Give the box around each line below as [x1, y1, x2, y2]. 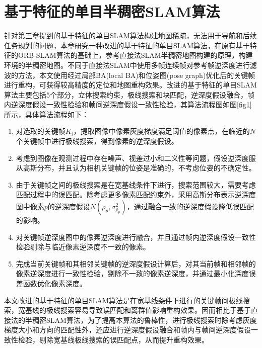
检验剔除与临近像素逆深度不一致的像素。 [16, 241, 150, 252]
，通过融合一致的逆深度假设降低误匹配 [126, 201, 254, 212]
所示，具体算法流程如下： [4, 109, 89, 119]
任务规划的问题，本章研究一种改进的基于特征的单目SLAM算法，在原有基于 [4, 40, 250, 50]
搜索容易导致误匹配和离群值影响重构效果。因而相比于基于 [60, 305, 251, 315]
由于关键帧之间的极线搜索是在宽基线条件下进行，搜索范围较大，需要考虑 [16, 179, 256, 190]
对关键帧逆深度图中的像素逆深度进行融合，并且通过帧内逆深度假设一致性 [16, 231, 256, 242]
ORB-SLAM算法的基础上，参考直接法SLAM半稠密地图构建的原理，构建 [18, 50, 253, 60]
